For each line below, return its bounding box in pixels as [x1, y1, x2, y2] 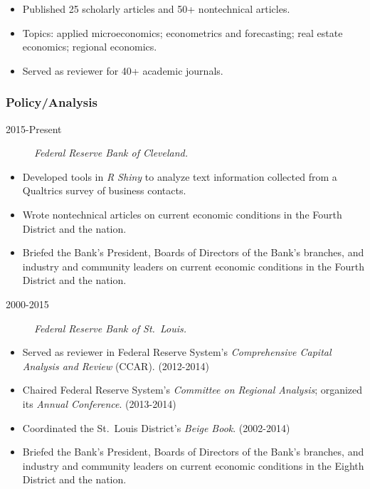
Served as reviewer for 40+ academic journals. [22, 63, 223, 78]
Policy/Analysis [6, 93, 97, 111]
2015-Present [6, 121, 62, 136]
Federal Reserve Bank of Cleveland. [34, 145, 189, 160]
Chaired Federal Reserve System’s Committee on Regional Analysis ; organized [22, 382, 363, 397]
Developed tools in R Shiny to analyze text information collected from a [22, 169, 337, 184]
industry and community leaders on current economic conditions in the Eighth [22, 458, 364, 473]
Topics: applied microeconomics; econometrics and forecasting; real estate [22, 25, 343, 40]
